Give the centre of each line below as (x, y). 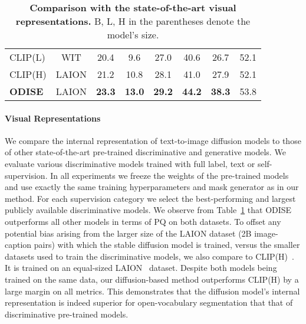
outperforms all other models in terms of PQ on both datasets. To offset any (143, 221)
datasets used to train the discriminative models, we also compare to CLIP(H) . (149, 256)
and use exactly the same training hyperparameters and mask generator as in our (152, 187)
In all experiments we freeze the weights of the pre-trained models (170, 175)
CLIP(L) (27, 57)
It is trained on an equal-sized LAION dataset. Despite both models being (141, 268)
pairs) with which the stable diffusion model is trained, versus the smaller (167, 245)
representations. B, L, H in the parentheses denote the (133, 21)
